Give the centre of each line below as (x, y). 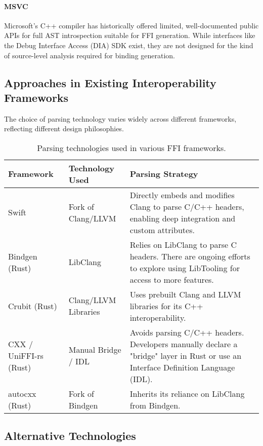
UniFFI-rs (26, 355)
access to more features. (172, 279)
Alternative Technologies (70, 436)
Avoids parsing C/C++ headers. (187, 332)
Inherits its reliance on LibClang (187, 393)
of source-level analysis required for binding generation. (90, 55)
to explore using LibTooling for (185, 268)
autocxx (22, 393)
